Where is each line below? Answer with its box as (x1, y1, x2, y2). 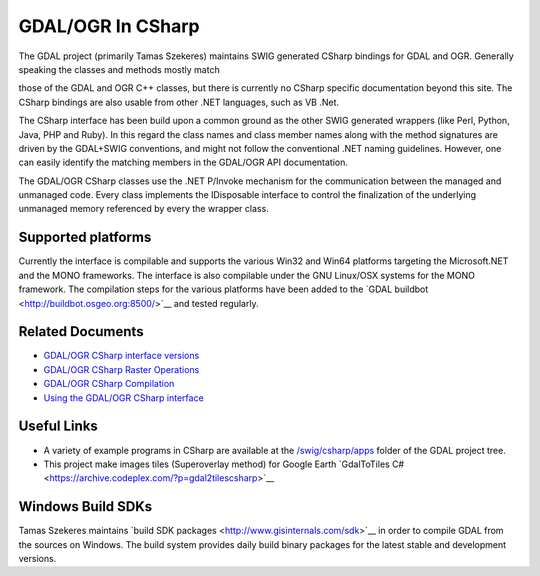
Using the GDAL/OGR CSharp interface (43, 391, 204, 404)
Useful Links (18, 418, 99, 435)
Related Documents (18, 323, 144, 340)
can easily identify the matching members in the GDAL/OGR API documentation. (18, 156, 349, 169)
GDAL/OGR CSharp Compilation (43, 378, 175, 390)
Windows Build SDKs (18, 498, 153, 515)
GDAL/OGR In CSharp (18, 15, 200, 37)
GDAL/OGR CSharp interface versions (43, 350, 200, 362)
